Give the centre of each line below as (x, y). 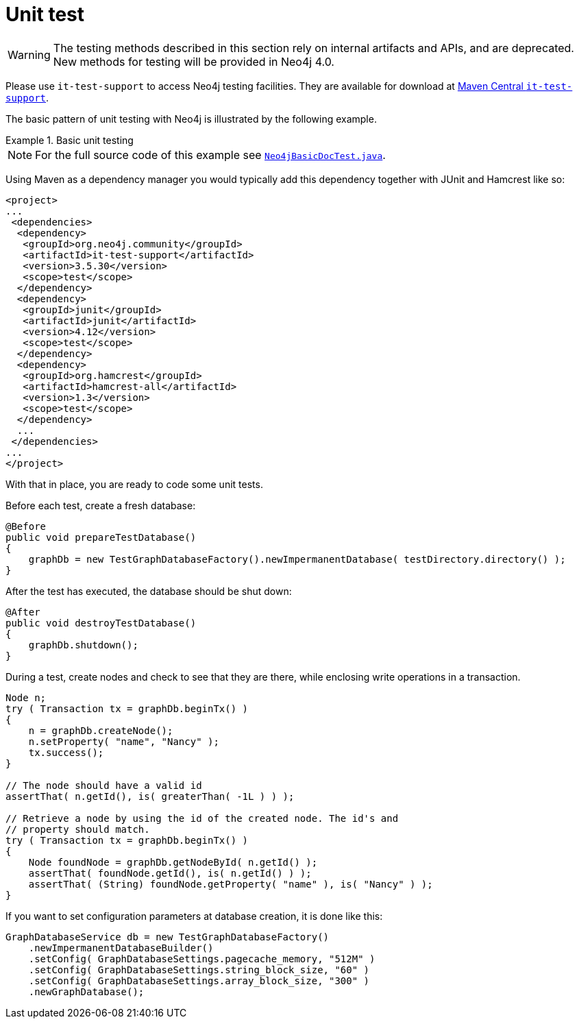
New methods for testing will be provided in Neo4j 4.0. (194, 61)
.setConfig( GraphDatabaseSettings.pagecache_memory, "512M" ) (202, 959)
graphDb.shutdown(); (83, 645)
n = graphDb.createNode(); (101, 730)
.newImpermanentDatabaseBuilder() (121, 948)
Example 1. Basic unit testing (70, 140)
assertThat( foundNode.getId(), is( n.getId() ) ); (170, 873)
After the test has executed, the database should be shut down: (149, 591)
